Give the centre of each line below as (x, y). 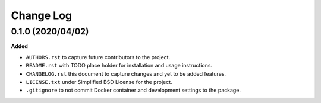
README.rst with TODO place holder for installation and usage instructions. (119, 66)
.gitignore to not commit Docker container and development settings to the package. (133, 90)
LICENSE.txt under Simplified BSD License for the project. (99, 82)
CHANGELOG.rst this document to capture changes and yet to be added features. (126, 73)
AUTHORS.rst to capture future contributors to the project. (98, 57)
